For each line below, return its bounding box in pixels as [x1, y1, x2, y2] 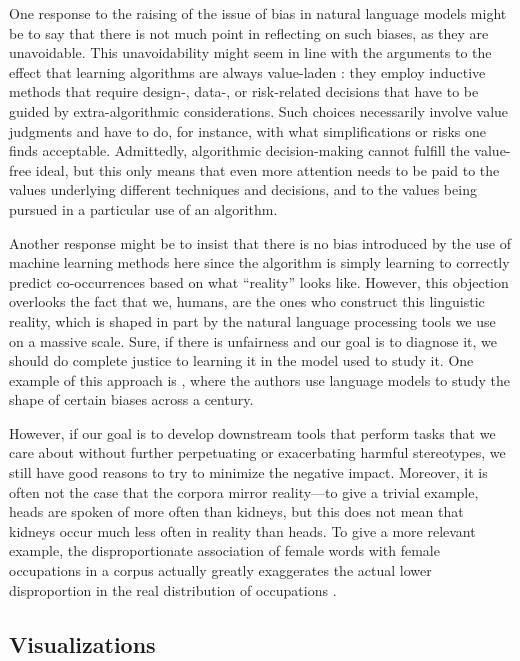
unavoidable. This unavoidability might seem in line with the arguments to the [9, 42, 492, 63]
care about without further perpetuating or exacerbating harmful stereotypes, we [9, 442, 506, 463]
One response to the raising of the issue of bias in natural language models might [9, 3, 507, 23]
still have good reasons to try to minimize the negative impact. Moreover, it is [9, 462, 488, 483]
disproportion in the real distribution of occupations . [9, 579, 337, 600]
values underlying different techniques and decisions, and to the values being [9, 179, 477, 200]
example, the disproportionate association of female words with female [9, 540, 440, 561]
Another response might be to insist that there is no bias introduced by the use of [9, 232, 511, 253]
